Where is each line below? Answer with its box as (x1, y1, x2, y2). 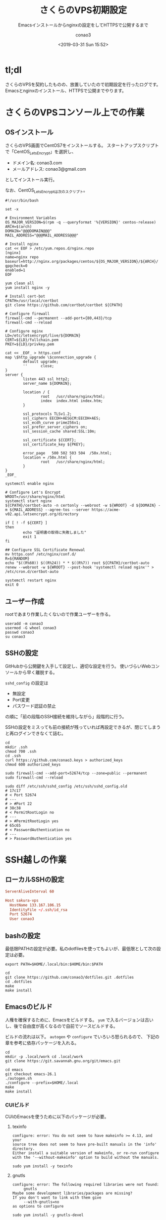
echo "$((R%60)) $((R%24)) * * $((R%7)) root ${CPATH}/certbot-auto (5, 560, 150, 565)
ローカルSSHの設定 (5, 876, 64, 884)
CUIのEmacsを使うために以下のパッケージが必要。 (5, 1113, 109, 1120)
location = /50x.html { (23, 455, 72, 460)
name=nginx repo (5, 255, 39, 260)
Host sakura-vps (5, 898, 39, 903)
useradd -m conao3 (5, 621, 43, 626)
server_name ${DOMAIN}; (23, 381, 72, 386)
